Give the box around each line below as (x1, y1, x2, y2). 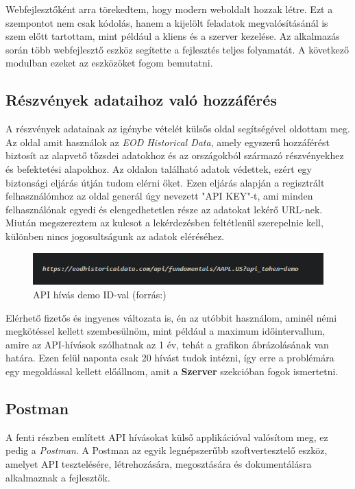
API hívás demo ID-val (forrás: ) (33, 287, 167, 302)
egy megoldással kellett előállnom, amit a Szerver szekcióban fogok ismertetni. (5, 364, 339, 379)
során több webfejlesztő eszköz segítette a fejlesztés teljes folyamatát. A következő (5, 42, 349, 56)
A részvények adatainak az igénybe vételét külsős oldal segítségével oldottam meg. (5, 121, 350, 136)
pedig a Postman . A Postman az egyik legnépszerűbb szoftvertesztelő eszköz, (5, 443, 328, 457)
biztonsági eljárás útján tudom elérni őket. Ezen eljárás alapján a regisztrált (5, 175, 325, 189)
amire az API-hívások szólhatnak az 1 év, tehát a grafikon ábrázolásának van (5, 337, 329, 351)
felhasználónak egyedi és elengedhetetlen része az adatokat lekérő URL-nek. (5, 202, 323, 216)
